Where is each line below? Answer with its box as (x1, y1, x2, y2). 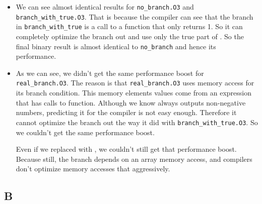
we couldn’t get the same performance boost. (16, 127, 155, 137)
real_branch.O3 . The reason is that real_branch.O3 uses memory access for (16, 77, 254, 88)
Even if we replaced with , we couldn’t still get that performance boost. (16, 144, 237, 154)
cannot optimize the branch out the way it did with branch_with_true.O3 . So (16, 117, 258, 127)
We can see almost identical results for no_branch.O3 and (16, 2, 194, 12)
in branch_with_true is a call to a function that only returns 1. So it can (16, 21, 243, 32)
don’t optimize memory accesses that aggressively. (16, 163, 170, 174)
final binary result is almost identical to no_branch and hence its (16, 41, 216, 51)
